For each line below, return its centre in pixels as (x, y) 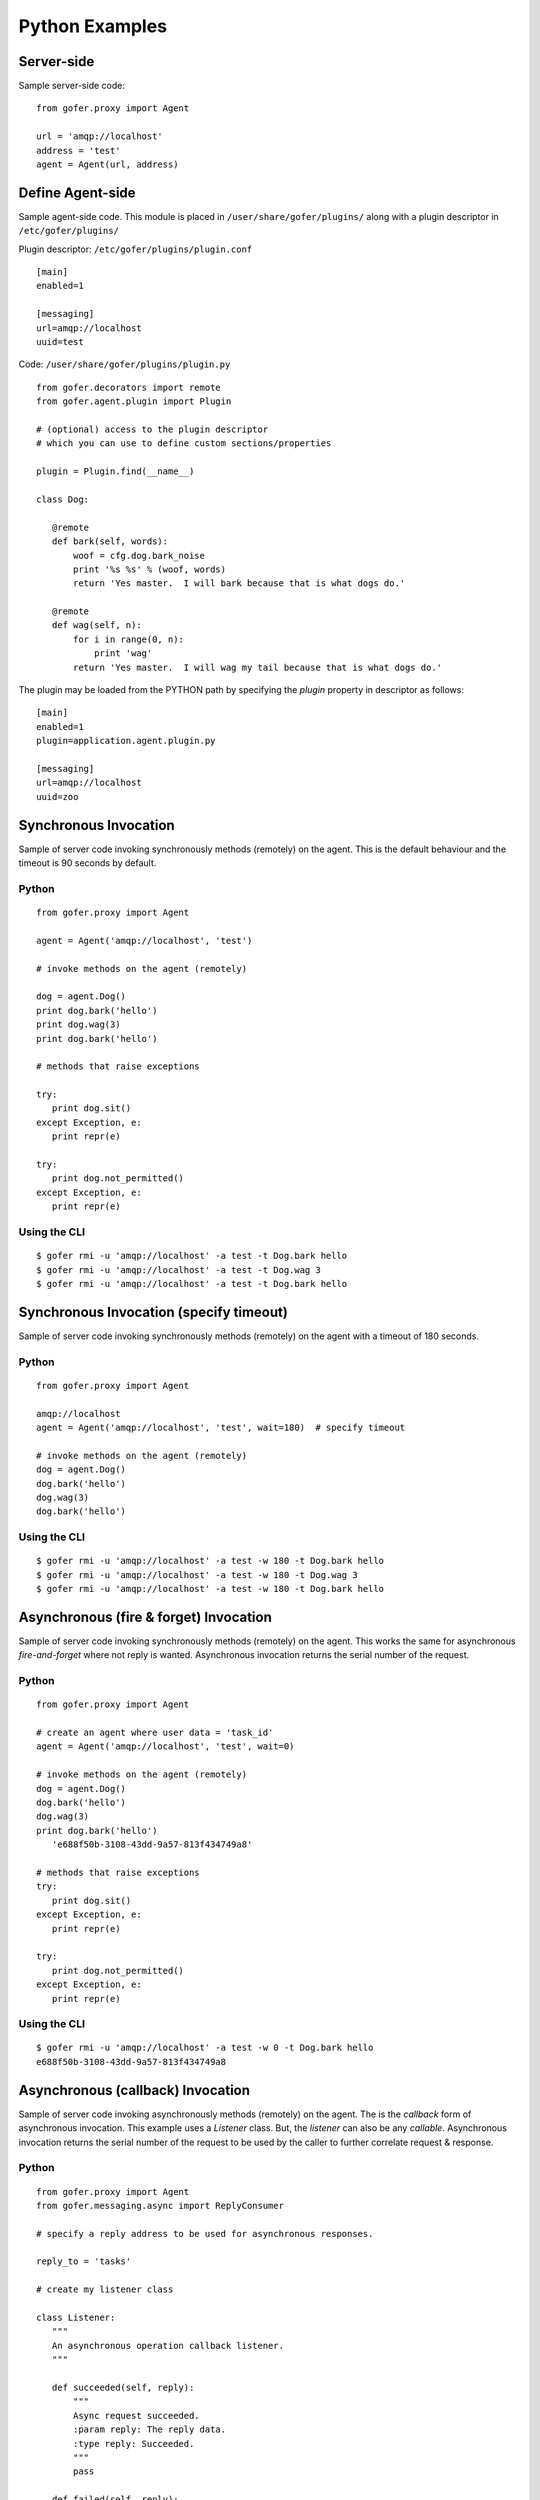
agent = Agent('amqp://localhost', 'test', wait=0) (165, 1746)
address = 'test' (78, 150)
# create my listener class (105, 2289)
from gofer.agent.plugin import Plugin (134, 401)
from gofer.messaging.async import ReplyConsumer (160, 2205)
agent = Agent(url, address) (107, 164)
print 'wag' (123, 653)
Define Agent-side (77, 192)
